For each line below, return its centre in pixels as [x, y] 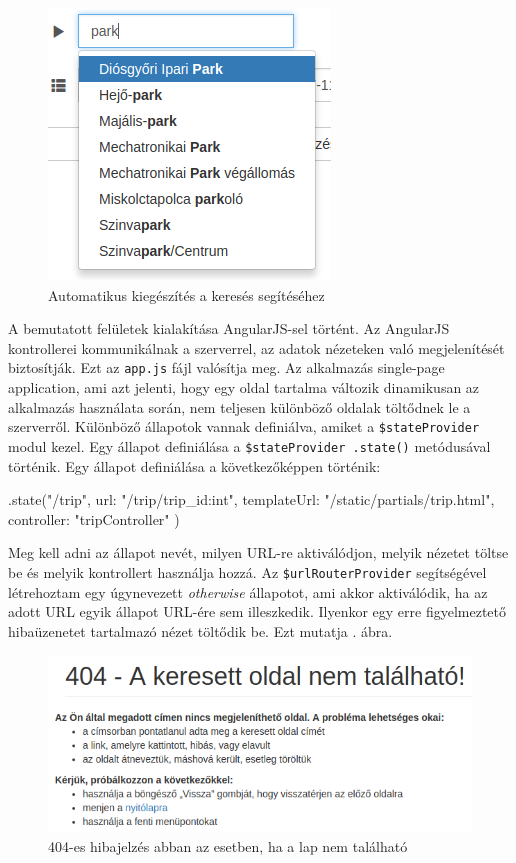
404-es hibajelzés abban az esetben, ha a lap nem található [228, 845]
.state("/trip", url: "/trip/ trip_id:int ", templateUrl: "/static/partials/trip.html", [251, 499]
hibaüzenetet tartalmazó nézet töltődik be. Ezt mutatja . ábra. [200, 630]
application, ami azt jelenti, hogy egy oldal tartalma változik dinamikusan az [244, 387]
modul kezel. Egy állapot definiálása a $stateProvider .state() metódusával [249, 445]
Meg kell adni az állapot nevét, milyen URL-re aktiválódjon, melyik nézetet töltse [258, 552]
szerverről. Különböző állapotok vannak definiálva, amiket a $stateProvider [244, 426]
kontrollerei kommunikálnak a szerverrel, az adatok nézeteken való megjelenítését [256, 347]
